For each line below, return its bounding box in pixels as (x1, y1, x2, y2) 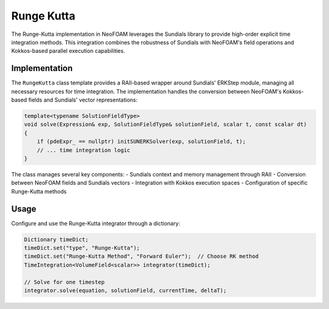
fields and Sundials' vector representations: (28, 96, 138, 103)
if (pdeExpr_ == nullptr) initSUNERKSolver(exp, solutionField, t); (37, 138, 246, 145)
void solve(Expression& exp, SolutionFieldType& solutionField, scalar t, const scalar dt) (24, 121, 307, 128)
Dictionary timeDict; (24, 236, 89, 243)
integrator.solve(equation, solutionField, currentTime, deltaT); (24, 286, 227, 294)
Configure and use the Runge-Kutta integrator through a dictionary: (11, 220, 180, 227)
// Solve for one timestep (24, 279, 105, 285)
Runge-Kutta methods (11, 187, 67, 195)
